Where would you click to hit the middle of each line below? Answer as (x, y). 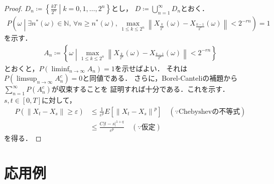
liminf (60, 69)
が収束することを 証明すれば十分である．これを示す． (140, 89)
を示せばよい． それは (151, 68)
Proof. (13, 8)
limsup (27, 79)
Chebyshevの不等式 (209, 112)
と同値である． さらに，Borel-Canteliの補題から (160, 78)
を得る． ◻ (23, 138)
